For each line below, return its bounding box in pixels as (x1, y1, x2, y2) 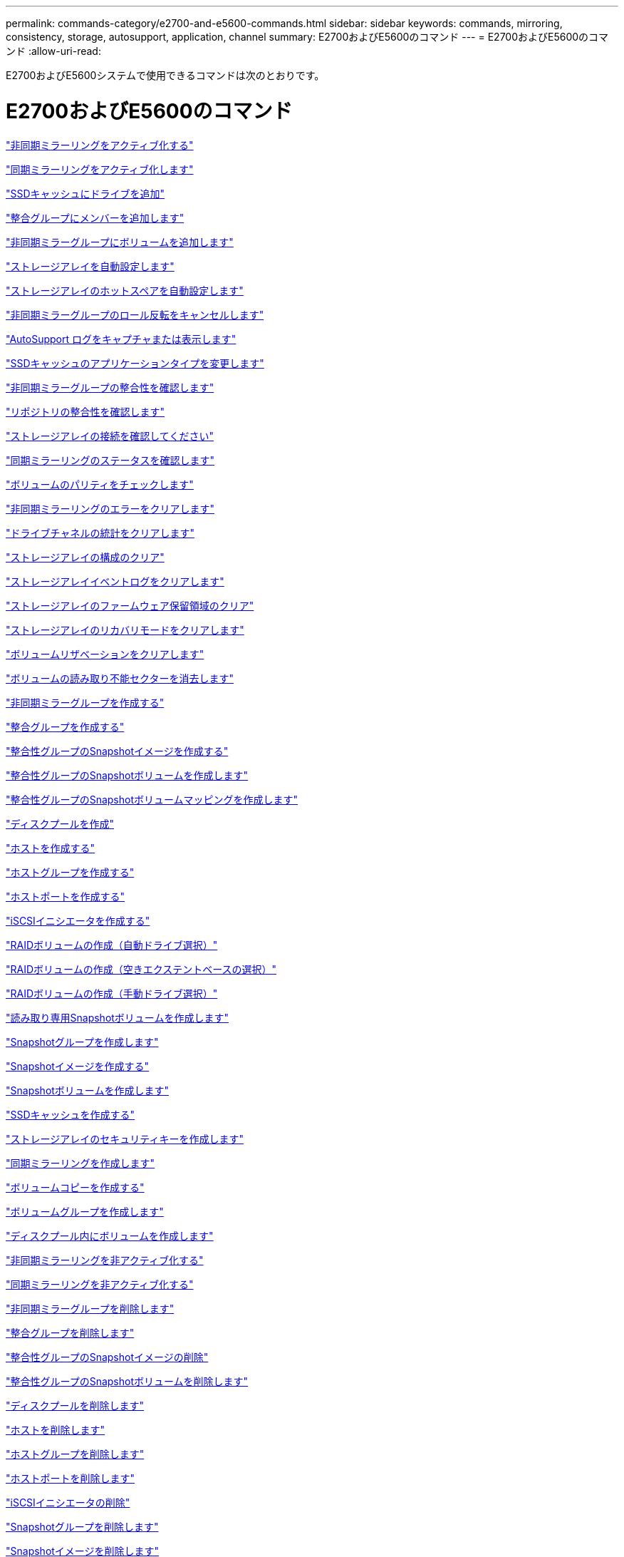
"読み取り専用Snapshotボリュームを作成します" (6, 1011, 229, 1024)
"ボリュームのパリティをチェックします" (6, 478, 194, 490)
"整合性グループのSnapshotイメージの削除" (6, 1350, 209, 1363)
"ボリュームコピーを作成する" (6, 1181, 145, 1193)
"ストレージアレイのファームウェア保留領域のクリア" (6, 599, 254, 612)
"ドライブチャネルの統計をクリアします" (6, 526, 194, 539)
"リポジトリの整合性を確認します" (6, 405, 165, 418)
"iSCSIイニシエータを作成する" (6, 914, 150, 927)
